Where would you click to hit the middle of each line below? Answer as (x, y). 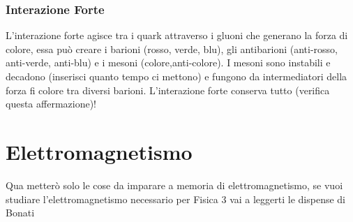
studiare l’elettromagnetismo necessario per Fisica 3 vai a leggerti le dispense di (175, 199)
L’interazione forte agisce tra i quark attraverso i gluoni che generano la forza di (177, 35)
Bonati (20, 213)
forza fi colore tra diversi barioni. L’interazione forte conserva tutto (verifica (168, 90)
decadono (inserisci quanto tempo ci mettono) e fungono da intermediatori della (176, 76)
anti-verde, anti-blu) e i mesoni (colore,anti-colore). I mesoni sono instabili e (168, 62)
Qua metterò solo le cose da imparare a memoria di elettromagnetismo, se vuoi (174, 185)
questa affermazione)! (51, 104)
